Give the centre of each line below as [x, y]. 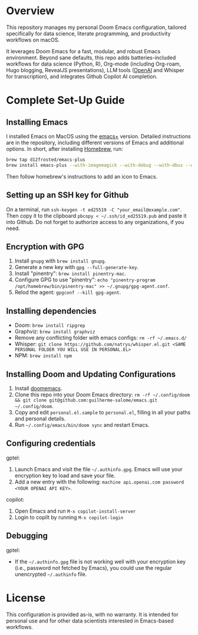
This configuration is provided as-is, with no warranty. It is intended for [92, 614]
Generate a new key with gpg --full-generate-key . [77, 267]
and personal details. [40, 419]
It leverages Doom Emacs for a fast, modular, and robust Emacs [83, 51]
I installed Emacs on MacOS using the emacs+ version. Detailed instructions [98, 136]
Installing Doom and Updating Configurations [91, 374]
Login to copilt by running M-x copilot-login [69, 517]
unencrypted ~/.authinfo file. [51, 574]
